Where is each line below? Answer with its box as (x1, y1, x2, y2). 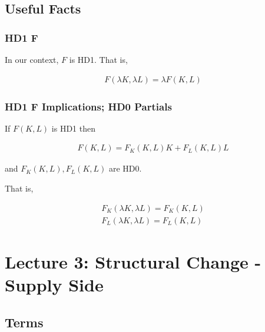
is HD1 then (51, 122, 95, 134)
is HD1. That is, (69, 53, 128, 65)
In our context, (5, 53, 59, 65)
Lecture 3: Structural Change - (5, 249, 261, 273)
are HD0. (109, 162, 142, 175)
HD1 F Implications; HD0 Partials (5, 99, 172, 113)
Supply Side (5, 273, 104, 297)
